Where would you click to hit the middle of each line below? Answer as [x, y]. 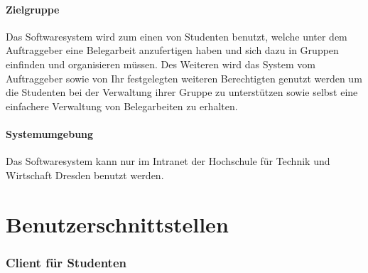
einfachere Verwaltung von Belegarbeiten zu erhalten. [122, 106]
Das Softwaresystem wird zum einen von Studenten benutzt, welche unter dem [177, 36]
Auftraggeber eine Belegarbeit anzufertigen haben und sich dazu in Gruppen [172, 50]
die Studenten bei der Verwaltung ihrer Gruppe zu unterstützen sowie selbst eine [182, 92]
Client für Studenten [66, 262]
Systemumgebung [50, 133]
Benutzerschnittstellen [117, 224]
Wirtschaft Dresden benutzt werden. [85, 175]
